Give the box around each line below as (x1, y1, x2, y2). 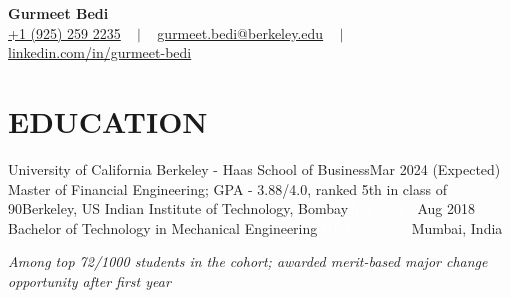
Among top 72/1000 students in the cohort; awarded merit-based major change (8, 251, 488, 272)
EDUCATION (8, 100, 208, 141)
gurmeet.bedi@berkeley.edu (157, 22, 324, 43)
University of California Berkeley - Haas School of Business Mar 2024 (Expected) (8, 158, 501, 179)
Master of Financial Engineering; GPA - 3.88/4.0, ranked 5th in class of (8, 178, 447, 199)
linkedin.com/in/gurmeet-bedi (8, 42, 192, 63)
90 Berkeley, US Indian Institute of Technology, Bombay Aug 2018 (8, 198, 476, 219)
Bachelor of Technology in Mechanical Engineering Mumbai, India (8, 217, 503, 238)
